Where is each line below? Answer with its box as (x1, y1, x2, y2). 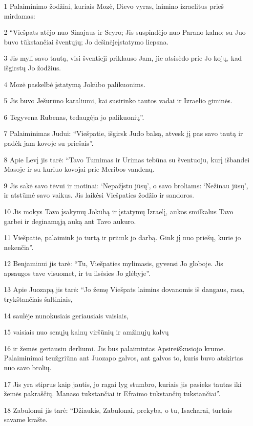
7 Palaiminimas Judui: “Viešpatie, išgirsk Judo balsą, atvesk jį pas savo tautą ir (4, 128, 243, 138)
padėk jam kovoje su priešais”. (4, 137, 94, 148)
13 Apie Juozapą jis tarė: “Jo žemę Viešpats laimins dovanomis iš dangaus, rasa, (4, 284, 245, 294)
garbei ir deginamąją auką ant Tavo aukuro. (4, 216, 136, 226)
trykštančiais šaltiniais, (4, 294, 73, 304)
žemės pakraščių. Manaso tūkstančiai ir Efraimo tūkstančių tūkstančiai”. (4, 388, 221, 399)
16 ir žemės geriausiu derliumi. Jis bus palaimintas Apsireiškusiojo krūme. (4, 343, 225, 353)
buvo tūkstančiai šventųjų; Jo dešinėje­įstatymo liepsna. (4, 36, 169, 46)
